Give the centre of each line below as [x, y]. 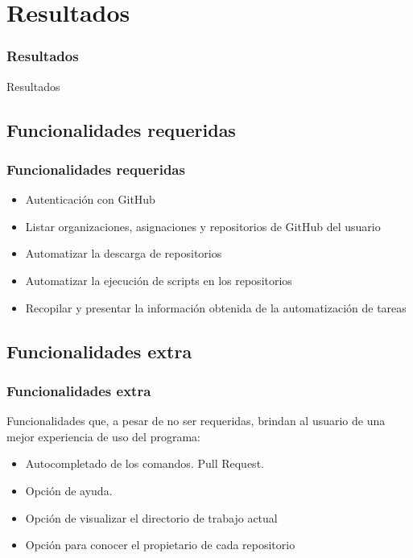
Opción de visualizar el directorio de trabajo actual [151, 517]
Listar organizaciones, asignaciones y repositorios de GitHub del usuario [203, 226]
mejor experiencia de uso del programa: [103, 436]
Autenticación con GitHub [90, 199]
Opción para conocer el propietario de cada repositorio [160, 545]
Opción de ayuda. [69, 490]
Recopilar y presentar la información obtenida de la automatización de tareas [216, 307]
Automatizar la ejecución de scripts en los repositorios [159, 280]
